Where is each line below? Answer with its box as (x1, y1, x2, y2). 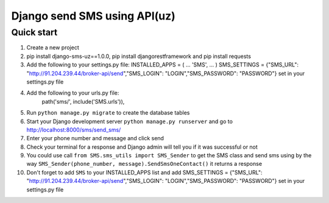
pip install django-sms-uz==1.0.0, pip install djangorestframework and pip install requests (26, 52, 251, 60)
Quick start (11, 27, 58, 38)
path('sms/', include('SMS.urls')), (41, 98, 125, 105)
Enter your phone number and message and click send (26, 135, 164, 142)
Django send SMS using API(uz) (11, 9, 176, 23)
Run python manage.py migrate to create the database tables (26, 109, 190, 116)
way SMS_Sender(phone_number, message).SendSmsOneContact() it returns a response (26, 160, 262, 168)
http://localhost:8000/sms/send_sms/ (26, 126, 121, 134)
